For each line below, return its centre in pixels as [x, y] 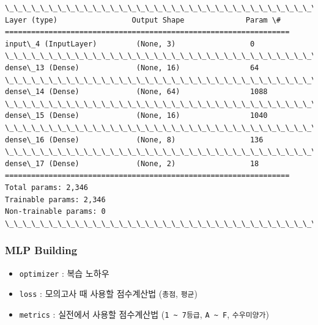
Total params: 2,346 [47, 187]
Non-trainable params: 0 [55, 212]
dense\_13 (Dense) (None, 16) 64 [132, 68]
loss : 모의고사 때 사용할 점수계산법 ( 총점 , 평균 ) [108, 294]
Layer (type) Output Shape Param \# [143, 20]
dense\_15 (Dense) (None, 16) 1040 [136, 116]
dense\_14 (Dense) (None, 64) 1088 [136, 92]
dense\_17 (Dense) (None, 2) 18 [132, 163]
